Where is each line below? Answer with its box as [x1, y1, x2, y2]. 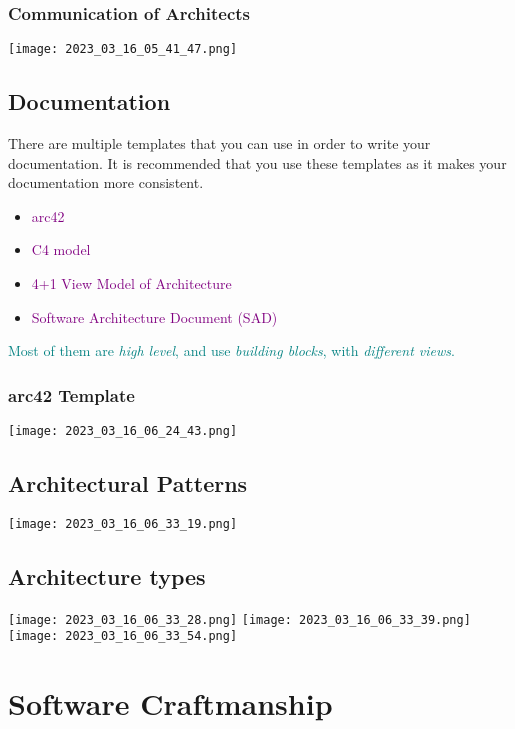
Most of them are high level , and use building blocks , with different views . [8, 340, 455, 361]
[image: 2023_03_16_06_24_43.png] [8, 424, 238, 439]
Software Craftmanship [8, 683, 333, 724]
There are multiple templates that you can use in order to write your [8, 133, 431, 154]
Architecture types [8, 560, 206, 591]
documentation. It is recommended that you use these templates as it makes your [8, 152, 507, 173]
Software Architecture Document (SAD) [31, 306, 278, 327]
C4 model [31, 239, 91, 260]
